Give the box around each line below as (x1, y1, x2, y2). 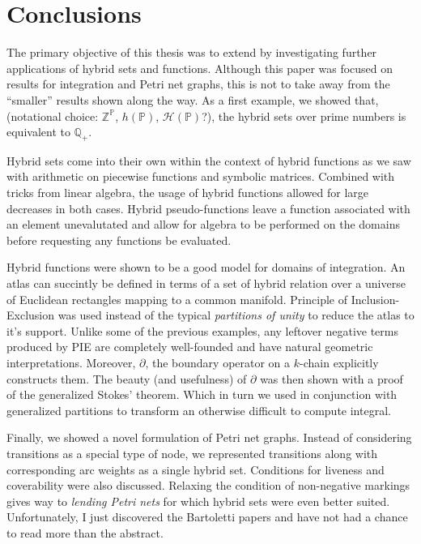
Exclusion (6, 306, 55, 323)
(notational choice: (6, 107, 99, 124)
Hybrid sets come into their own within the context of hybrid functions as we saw (6, 152, 411, 169)
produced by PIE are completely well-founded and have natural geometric (6, 338, 373, 355)
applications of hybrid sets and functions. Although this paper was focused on (6, 59, 393, 76)
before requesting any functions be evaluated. (6, 231, 232, 248)
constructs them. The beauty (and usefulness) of (6, 370, 247, 387)
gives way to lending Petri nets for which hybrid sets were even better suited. (6, 492, 390, 509)
